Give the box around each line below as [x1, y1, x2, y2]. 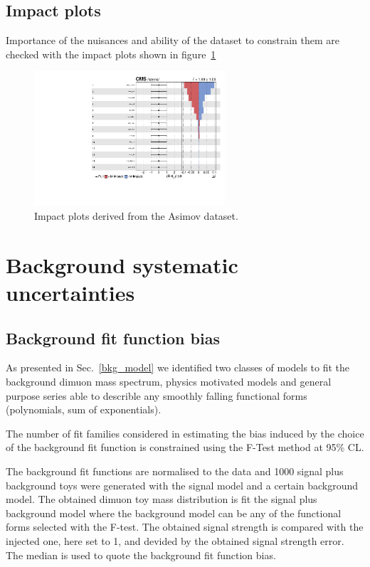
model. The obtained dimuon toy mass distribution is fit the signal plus [6, 492, 317, 507]
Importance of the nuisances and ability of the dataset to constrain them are [6, 33, 340, 48]
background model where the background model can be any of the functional [6, 505, 342, 520]
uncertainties [6, 278, 135, 307]
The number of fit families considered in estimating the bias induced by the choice [6, 425, 364, 440]
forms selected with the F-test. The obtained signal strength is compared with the [6, 519, 364, 534]
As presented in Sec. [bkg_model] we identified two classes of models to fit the [6, 360, 350, 375]
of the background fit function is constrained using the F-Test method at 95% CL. [6, 440, 364, 455]
